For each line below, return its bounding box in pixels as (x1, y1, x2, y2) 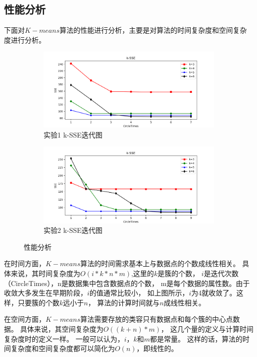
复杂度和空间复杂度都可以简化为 (10, 343, 115, 354)
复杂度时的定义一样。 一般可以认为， (4, 333, 124, 344)
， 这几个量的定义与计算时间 (161, 324, 254, 334)
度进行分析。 (4, 34, 46, 45)
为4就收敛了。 (191, 287, 237, 298)
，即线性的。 (136, 343, 178, 354)
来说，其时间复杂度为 (10, 268, 80, 279)
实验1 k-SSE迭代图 (44, 129, 103, 140)
